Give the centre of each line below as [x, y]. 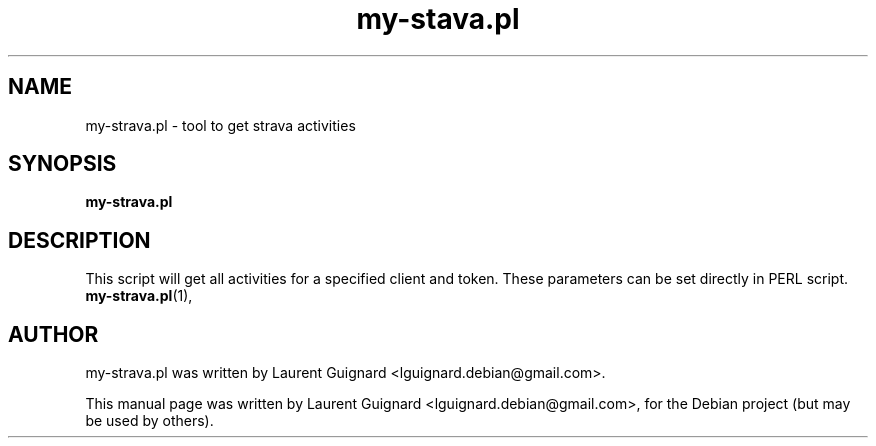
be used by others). [149, 421]
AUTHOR [53, 334]
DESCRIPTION [79, 240]
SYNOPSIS [62, 164]
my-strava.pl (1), [139, 296]
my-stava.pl [438, 19]
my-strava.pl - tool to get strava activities [220, 125]
